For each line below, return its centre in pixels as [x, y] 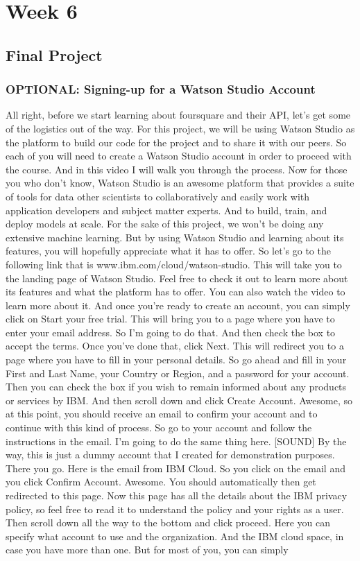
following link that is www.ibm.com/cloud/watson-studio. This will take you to [174, 264]
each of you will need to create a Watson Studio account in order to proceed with [179, 156]
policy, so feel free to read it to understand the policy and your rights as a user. [175, 509]
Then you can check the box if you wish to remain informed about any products [176, 387]
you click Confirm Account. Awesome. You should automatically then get [161, 482]
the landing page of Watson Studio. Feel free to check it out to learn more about [177, 278]
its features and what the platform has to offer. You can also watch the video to [175, 292]
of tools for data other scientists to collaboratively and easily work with [158, 196]
